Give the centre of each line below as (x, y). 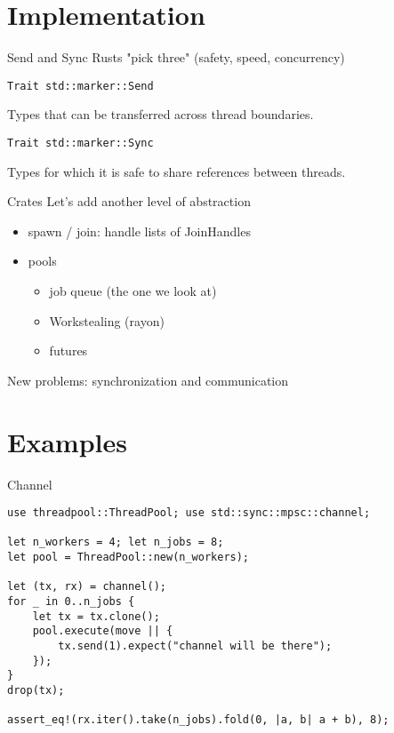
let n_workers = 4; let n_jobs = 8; (116, 542)
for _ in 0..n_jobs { (71, 602)
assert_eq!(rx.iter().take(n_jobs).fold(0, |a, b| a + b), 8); (198, 720)
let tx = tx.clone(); (96, 616)
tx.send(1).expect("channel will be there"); (195, 646)
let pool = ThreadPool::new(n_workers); (129, 558)
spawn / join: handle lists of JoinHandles (139, 231)
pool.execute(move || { (103, 631)
